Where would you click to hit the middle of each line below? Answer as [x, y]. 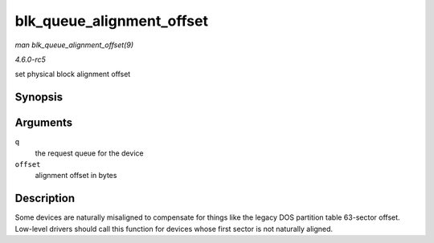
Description [45, 198]
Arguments [44, 123]
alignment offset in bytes [76, 176]
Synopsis [39, 97]
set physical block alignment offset [73, 74]
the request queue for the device [89, 153]
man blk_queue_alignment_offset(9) [74, 45]
